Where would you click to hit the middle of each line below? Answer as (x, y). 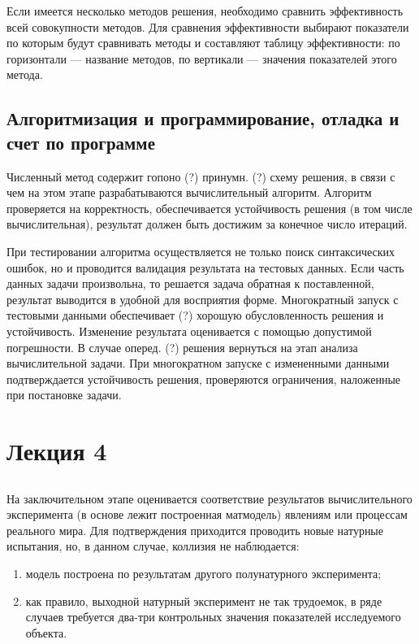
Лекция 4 (57, 451)
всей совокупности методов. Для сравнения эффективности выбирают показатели (208, 26)
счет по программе (81, 142)
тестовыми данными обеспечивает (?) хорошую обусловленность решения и (195, 315)
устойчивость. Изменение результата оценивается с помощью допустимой (189, 331)
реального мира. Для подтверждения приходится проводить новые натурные (195, 530)
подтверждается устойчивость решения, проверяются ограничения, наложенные (204, 379)
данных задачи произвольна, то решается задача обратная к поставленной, (190, 283)
